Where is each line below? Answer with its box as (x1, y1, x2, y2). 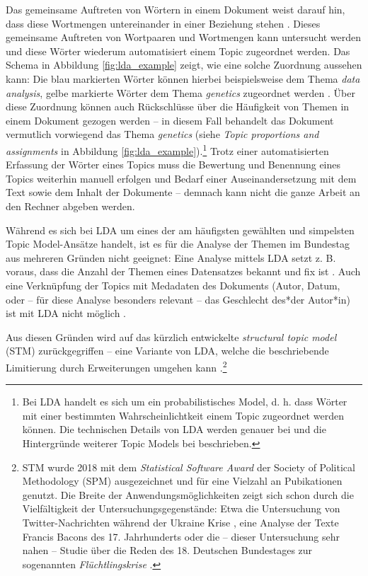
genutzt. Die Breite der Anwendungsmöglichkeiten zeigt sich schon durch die (22, 487, 354, 502)
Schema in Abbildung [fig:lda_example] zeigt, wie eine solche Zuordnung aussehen (6, 57, 362, 72)
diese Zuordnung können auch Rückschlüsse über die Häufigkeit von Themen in (6, 99, 350, 114)
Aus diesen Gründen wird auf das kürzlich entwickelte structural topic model (6, 329, 337, 344)
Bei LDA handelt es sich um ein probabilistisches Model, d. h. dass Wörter (22, 394, 347, 409)
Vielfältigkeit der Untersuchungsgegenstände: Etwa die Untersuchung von (22, 501, 340, 516)
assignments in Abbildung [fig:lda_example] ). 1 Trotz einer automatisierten (6, 141, 329, 158)
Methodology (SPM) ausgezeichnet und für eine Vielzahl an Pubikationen (22, 473, 343, 488)
